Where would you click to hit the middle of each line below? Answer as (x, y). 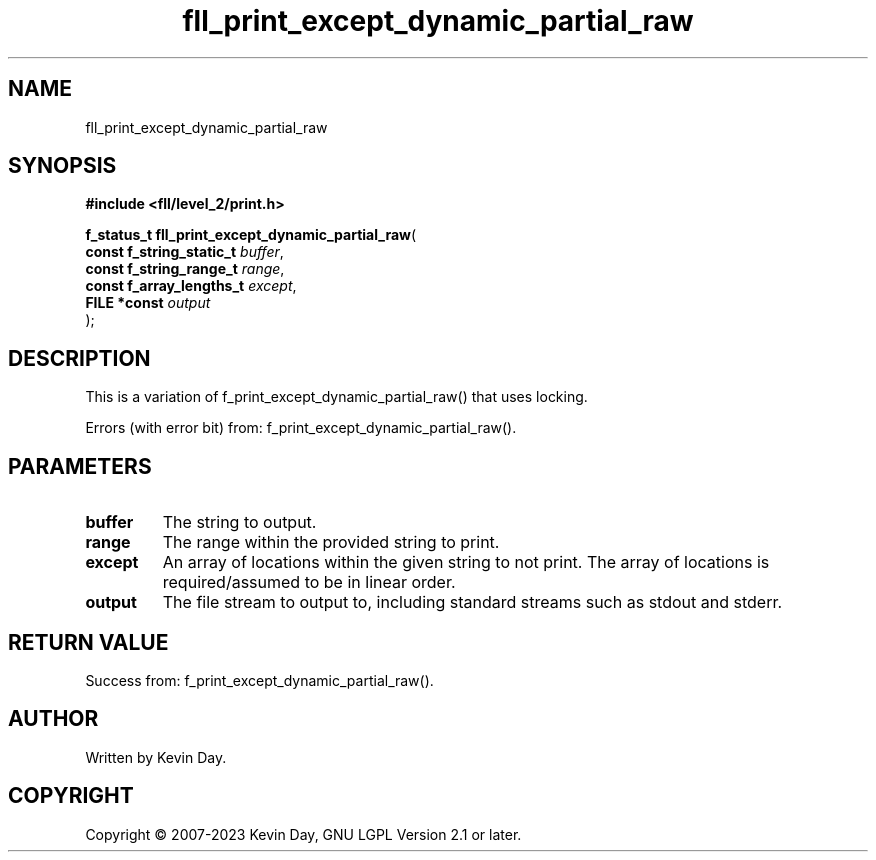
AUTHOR (53, 719)
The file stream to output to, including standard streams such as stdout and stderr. (472, 602)
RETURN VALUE (88, 642)
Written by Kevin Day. (156, 757)
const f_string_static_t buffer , (184, 252)
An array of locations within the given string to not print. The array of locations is (466, 562)
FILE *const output (148, 303)
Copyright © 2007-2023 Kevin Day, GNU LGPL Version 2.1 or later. (303, 834)
